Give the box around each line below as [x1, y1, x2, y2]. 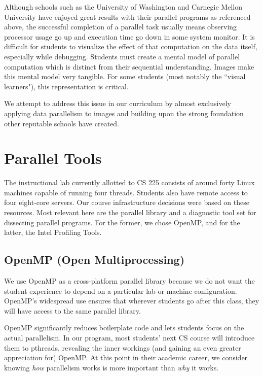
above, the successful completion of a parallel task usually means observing [4, 21, 237, 32]
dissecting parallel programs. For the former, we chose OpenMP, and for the [4, 217, 240, 227]
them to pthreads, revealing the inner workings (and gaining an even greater [4, 342, 241, 353]
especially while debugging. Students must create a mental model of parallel [4, 51, 240, 61]
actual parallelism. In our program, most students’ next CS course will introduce [4, 332, 255, 343]
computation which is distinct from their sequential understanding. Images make [4, 61, 254, 72]
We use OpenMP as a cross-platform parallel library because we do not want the [4, 276, 255, 286]
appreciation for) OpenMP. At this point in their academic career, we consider [4, 352, 248, 363]
